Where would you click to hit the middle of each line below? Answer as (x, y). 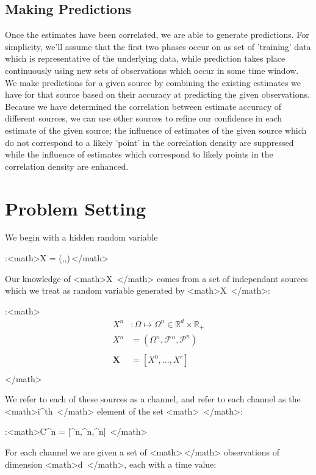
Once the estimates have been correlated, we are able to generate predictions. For (157, 34)
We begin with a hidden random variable (81, 237)
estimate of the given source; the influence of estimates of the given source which (156, 130)
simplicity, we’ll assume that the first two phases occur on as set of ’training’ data (158, 46)
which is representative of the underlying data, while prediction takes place (145, 58)
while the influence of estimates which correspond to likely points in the (139, 154)
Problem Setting (76, 208)
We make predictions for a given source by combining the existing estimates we (153, 82)
